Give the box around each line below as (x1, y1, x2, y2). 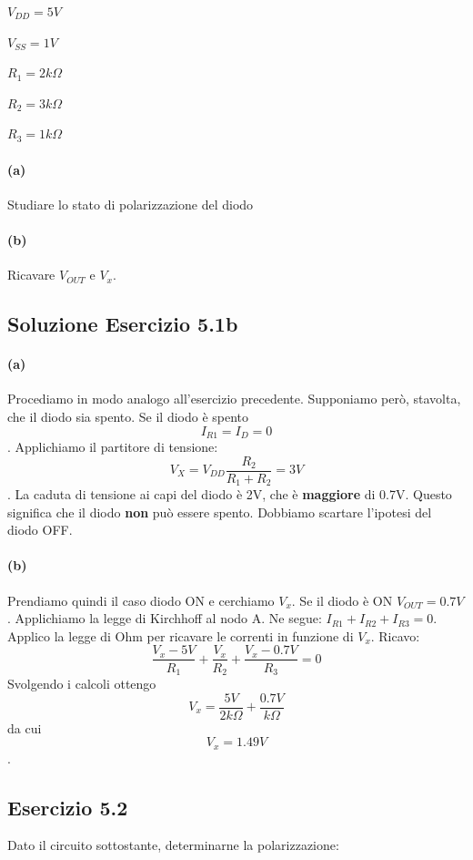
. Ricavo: (370, 626, 420, 645)
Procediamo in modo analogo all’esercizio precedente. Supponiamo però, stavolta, (7, 389, 461, 408)
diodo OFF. (7, 520, 73, 539)
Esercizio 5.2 (7, 793, 128, 821)
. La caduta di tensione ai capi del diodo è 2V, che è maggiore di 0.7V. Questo (7, 485, 452, 504)
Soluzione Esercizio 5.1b (7, 310, 238, 338)
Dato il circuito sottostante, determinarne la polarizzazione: (7, 835, 339, 855)
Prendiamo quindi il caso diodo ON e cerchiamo (7, 590, 275, 609)
